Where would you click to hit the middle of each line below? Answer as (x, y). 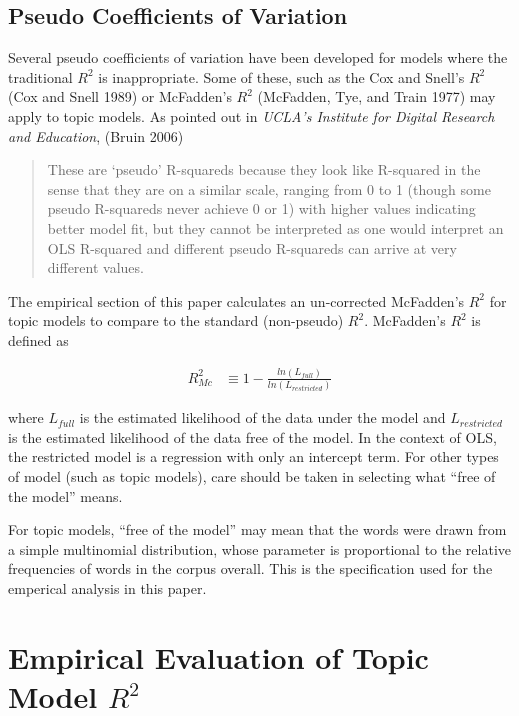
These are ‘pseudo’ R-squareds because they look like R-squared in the (264, 169)
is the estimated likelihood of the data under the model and (262, 417)
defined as (38, 339)
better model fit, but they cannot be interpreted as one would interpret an (275, 227)
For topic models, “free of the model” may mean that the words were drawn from (257, 529)
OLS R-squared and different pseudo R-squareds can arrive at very (252, 247)
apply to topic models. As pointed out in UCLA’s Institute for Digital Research (251, 115)
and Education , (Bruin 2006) (96, 135)
